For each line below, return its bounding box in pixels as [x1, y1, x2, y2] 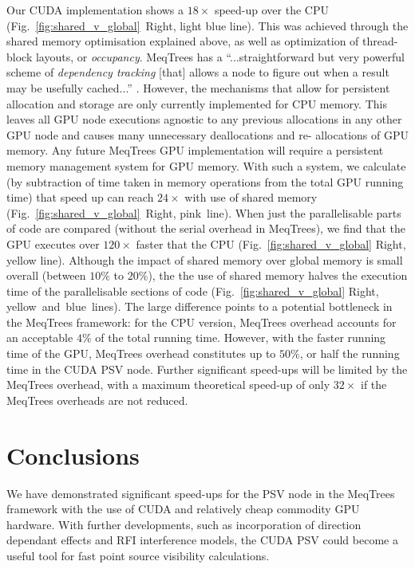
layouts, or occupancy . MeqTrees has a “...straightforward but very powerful [35, 48, 405, 65]
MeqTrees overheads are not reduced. [6, 391, 188, 408]
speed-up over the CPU [214, 2, 329, 18]
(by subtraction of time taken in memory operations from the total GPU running [6, 173, 404, 190]
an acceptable [6, 329, 73, 346]
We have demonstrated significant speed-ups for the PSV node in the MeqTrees [6, 485, 395, 501]
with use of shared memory [184, 189, 318, 206]
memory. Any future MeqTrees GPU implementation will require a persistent [6, 142, 384, 159]
